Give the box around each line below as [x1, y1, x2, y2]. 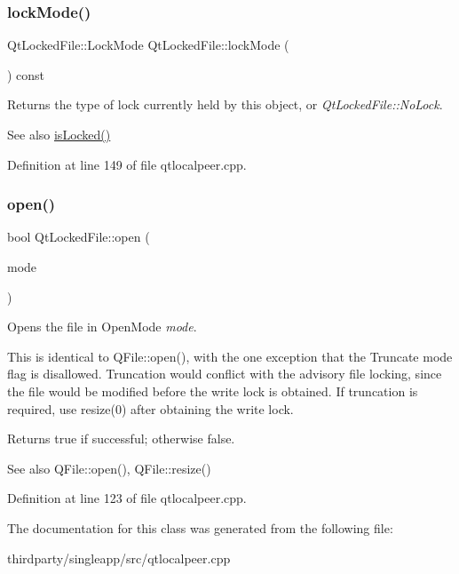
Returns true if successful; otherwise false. [7, 429, 235, 448]
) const [7, 65, 45, 84]
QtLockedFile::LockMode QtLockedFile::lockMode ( [7, 36, 289, 54]
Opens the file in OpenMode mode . [7, 317, 197, 336]
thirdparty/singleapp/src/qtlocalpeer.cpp [7, 548, 231, 567]
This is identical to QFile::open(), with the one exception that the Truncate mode [7, 347, 453, 365]
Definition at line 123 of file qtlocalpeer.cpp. [7, 489, 247, 507]
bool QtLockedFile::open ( [7, 227, 150, 246]
